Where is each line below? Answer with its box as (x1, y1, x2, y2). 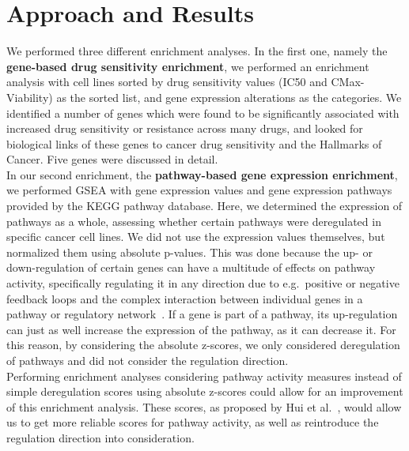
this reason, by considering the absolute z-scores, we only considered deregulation (6, 336, 400, 353)
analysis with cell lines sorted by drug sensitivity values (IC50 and (6, 73, 328, 90)
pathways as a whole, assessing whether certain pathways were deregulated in (6, 212, 381, 229)
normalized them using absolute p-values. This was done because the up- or (6, 243, 373, 260)
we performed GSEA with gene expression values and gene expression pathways (6, 182, 392, 198)
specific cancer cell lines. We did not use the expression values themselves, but (6, 228, 385, 245)
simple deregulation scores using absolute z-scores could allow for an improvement (6, 383, 403, 400)
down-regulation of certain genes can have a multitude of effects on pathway (6, 259, 376, 276)
